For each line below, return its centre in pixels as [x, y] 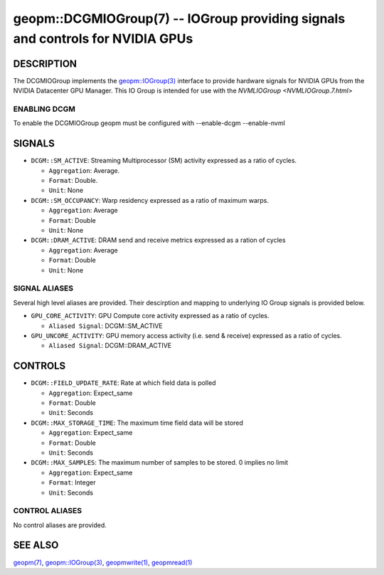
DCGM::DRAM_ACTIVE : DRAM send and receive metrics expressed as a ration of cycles [158, 240]
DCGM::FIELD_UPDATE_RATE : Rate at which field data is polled [123, 383]
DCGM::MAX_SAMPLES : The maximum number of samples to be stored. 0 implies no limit [160, 463]
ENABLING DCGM [44, 109]
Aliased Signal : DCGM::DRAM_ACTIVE [110, 346]
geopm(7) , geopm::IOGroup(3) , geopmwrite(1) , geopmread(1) [103, 562]
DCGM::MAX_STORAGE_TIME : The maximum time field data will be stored [137, 423]
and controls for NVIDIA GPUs [103, 38]
